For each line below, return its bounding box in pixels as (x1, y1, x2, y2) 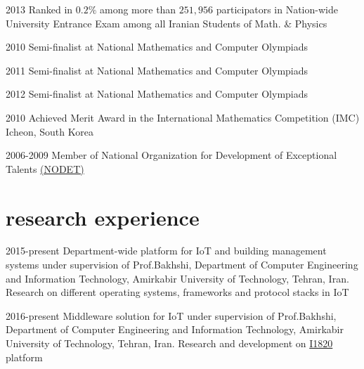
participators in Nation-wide (216, 2, 338, 16)
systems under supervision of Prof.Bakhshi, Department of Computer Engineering (6, 257, 358, 272)
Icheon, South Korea (6, 124, 93, 138)
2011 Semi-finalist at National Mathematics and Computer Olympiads (6, 63, 308, 77)
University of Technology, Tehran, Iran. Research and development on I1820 (6, 336, 333, 351)
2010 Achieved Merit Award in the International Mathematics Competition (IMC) (6, 110, 360, 124)
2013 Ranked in (6, 2, 73, 16)
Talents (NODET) (6, 161, 84, 176)
